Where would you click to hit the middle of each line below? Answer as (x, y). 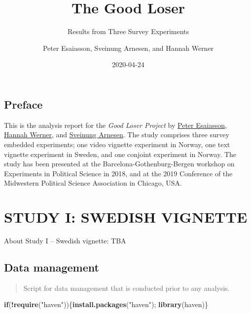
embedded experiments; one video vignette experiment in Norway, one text (117, 144)
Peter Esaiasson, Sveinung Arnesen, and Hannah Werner (128, 48)
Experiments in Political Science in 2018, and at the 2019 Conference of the (118, 173)
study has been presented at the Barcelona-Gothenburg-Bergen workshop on (119, 164)
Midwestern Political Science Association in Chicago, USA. (93, 183)
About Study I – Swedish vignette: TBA (65, 240)
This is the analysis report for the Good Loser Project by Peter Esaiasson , (115, 125)
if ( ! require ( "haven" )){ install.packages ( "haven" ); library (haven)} (106, 304)
